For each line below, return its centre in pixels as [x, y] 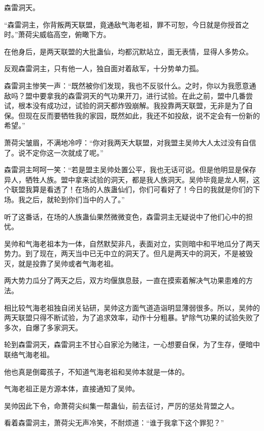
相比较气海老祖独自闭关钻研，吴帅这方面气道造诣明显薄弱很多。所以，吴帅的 [132, 307]
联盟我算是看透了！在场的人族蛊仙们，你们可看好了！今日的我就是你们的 [132, 189]
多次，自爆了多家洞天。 [43, 327]
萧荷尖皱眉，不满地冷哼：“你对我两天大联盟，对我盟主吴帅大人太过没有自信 [130, 142]
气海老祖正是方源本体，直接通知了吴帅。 [72, 389]
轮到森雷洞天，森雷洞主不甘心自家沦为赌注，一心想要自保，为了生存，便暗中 [132, 344]
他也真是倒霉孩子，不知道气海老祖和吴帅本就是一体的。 [96, 371]
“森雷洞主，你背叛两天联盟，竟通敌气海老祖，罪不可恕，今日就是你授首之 [127, 24]
